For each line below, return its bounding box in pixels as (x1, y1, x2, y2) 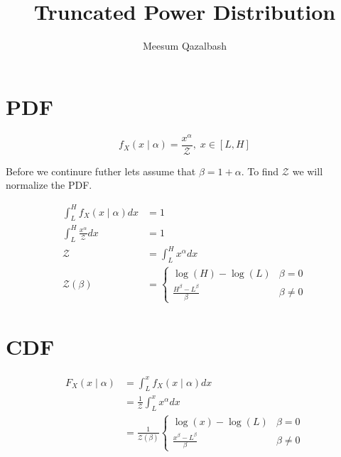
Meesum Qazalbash (143, 38, 227, 53)
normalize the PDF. (6, 177, 92, 192)
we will (292, 163, 323, 178)
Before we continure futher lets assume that (6, 163, 196, 178)
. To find (241, 163, 279, 178)
